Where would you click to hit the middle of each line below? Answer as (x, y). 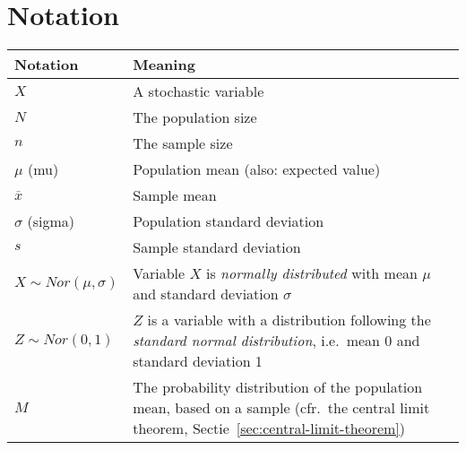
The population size (195, 117)
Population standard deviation (229, 221)
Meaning (164, 65)
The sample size (183, 143)
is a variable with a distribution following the (289, 320)
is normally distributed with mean (311, 273)
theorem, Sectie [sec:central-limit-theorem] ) (269, 428)
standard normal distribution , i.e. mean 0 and (276, 341)
